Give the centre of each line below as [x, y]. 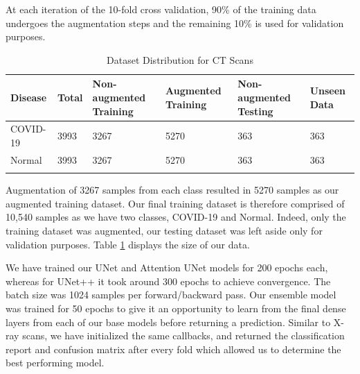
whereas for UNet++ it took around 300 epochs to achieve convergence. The [168, 281]
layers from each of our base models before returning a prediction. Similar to [168, 322]
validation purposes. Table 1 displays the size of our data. [128, 244]
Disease [29, 97]
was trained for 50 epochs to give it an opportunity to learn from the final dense [176, 308]
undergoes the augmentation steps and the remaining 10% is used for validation [175, 23]
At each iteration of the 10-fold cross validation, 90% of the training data [161, 9]
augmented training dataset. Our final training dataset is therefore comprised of [175, 203]
